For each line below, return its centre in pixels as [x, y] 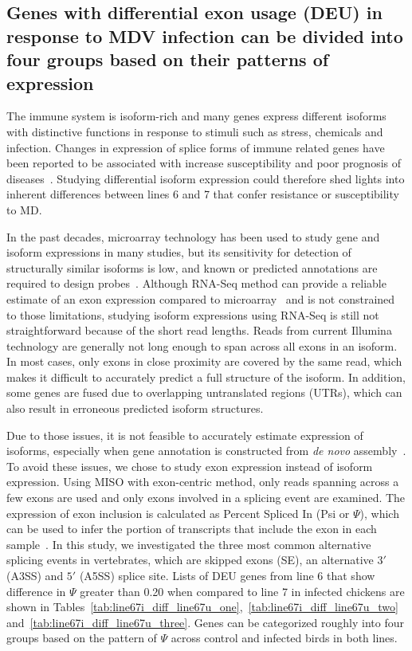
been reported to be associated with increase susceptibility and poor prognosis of [204, 163]
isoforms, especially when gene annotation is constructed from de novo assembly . [206, 451]
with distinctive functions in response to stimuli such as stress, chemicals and [195, 131]
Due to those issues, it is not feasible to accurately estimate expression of [185, 435]
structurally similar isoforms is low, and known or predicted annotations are [192, 267]
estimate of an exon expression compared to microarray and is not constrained [201, 298]
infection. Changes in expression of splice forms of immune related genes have [196, 147]
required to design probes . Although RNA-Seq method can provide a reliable [196, 283]
